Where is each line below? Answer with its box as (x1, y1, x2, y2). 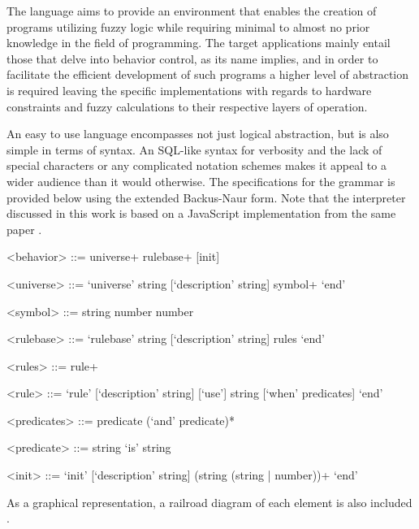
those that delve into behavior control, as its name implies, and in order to (6, 50, 378, 67)
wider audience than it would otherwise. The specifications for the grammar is (6, 172, 395, 189)
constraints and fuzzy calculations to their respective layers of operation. (6, 98, 368, 115)
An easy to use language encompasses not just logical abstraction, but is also (6, 125, 389, 142)
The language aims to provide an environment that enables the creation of (6, 2, 377, 19)
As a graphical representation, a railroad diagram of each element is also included (6, 493, 413, 510)
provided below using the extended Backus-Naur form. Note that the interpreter (6, 189, 406, 206)
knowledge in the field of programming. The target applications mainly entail (6, 34, 391, 51)
